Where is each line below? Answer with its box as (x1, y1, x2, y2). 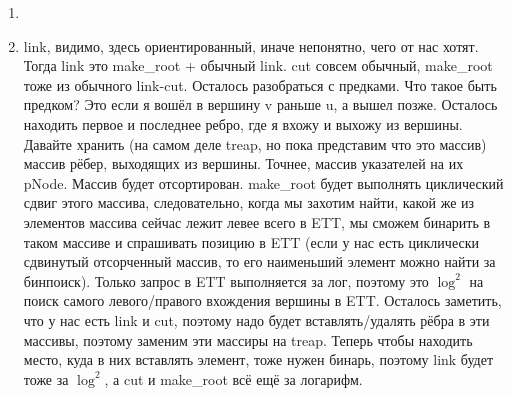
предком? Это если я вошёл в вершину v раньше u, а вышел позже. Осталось (23, 94, 498, 115)
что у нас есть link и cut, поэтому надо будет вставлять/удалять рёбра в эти (23, 309, 490, 330)
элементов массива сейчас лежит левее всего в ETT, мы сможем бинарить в (23, 211, 491, 232)
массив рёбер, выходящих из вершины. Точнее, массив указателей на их (23, 153, 464, 174)
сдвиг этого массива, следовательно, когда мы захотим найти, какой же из (23, 192, 475, 213)
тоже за (23, 368, 69, 389)
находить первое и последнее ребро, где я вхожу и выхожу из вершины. (23, 113, 463, 134)
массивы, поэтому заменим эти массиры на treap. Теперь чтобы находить (23, 329, 473, 350)
